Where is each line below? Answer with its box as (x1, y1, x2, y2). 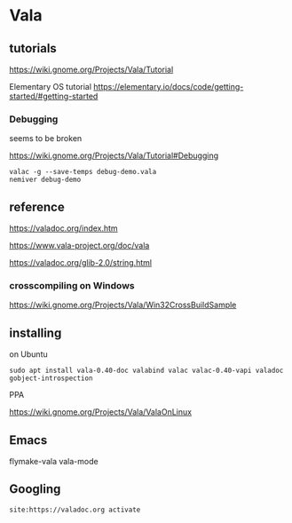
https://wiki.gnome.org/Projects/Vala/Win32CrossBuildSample (9, 299, 237, 311)
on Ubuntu (9, 349, 49, 360)
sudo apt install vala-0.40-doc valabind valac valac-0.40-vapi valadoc (9, 366, 284, 376)
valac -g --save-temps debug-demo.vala (9, 168, 157, 177)
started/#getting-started (9, 91, 99, 101)
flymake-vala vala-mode (9, 456, 99, 467)
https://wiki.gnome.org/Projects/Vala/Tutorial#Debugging (9, 150, 219, 161)
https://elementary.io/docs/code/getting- (92, 82, 244, 91)
